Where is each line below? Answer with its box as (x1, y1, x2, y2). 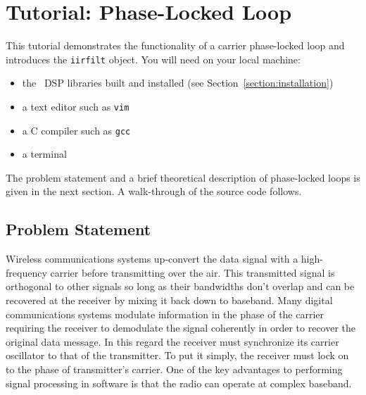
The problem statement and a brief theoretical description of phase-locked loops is (6, 170, 360, 184)
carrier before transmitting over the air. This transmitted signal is (50, 265, 335, 280)
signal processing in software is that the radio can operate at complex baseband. (6, 375, 352, 390)
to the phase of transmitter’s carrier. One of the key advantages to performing (6, 362, 343, 377)
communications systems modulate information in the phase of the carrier (6, 306, 324, 321)
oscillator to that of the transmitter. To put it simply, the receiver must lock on (6, 348, 349, 363)
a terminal (22, 146, 67, 161)
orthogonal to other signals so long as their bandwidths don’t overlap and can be (6, 279, 355, 294)
